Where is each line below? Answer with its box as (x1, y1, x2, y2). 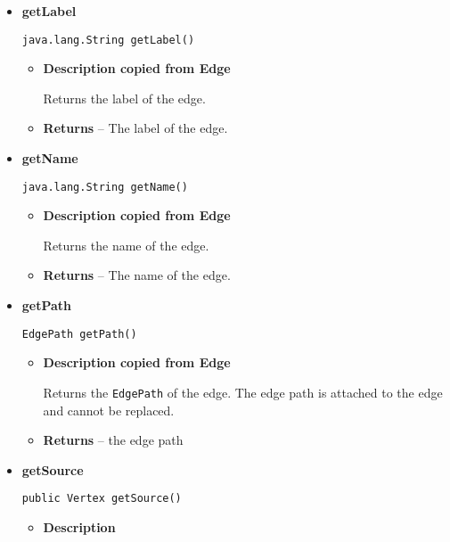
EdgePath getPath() (21, 327, 137, 341)
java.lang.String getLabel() (21, 33, 195, 46)
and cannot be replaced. (43, 400, 175, 419)
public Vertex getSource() (21, 492, 182, 505)
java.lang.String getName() (21, 180, 188, 193)
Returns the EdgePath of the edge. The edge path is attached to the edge (43, 382, 443, 401)
